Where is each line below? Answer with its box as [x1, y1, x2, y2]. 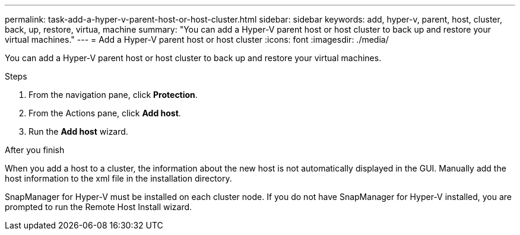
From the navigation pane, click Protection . [28, 90, 198, 100]
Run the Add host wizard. [28, 126, 128, 136]
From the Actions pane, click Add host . [28, 108, 181, 118]
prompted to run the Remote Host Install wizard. [5, 202, 192, 212]
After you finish [5, 145, 65, 155]
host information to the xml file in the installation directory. [5, 173, 232, 183]
